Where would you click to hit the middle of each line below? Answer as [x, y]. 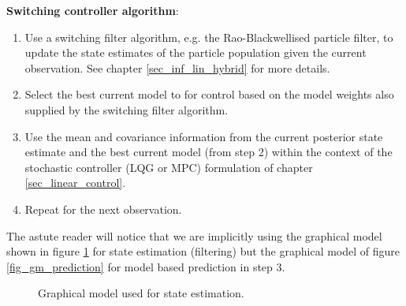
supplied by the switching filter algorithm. [127, 109]
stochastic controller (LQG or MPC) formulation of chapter [169, 167]
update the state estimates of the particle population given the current [196, 52]
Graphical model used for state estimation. [141, 293]
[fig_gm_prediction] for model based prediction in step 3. [146, 266]
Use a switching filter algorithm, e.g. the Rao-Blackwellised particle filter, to [209, 37]
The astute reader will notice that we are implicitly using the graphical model [194, 235]
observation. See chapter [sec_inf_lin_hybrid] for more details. [177, 67]
